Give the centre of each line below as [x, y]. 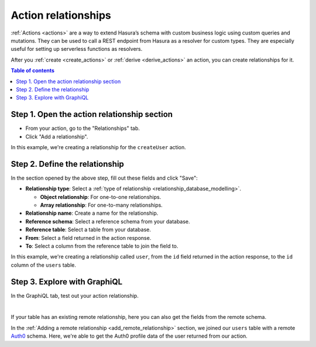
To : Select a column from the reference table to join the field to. [102, 246]
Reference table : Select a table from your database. [88, 230]
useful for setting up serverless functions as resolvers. [77, 49]
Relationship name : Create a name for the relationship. [92, 213]
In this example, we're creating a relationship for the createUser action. [99, 147]
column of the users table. [43, 265]
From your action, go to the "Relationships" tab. [83, 128]
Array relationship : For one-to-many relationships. [102, 205]
